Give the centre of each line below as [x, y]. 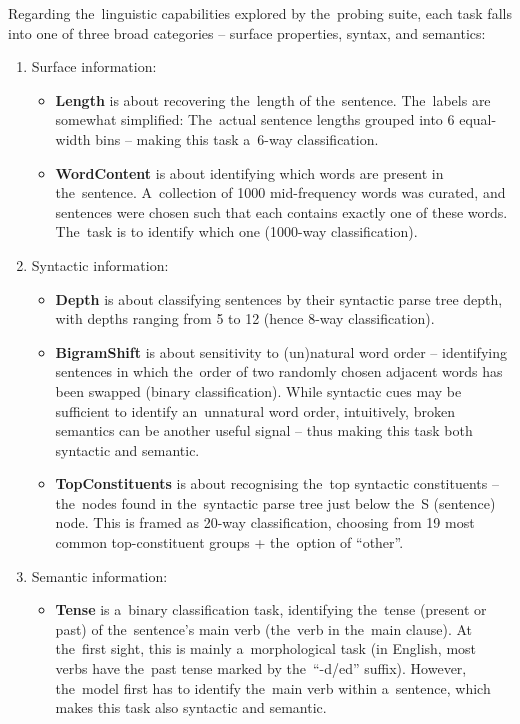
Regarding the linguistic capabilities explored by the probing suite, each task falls [260, 13]
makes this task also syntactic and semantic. [191, 707]
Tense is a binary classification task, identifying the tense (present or [271, 609]
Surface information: [94, 66]
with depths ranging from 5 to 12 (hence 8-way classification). [245, 318]
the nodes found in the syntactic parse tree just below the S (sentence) [275, 502]
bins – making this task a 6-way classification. [237, 138]
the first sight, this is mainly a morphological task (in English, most [266, 648]
